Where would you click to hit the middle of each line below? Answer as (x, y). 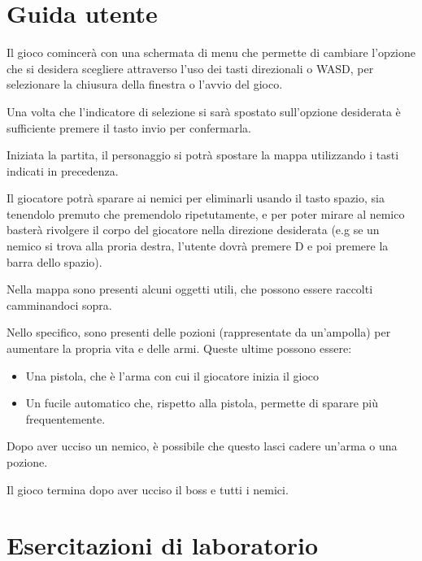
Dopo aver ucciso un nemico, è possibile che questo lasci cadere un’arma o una (202, 446)
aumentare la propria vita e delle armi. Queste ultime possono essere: (179, 348)
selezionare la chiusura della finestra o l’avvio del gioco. (145, 84)
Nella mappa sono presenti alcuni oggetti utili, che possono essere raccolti (190, 289)
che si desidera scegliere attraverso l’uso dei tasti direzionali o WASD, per (190, 68)
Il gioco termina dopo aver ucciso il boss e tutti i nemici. (148, 489)
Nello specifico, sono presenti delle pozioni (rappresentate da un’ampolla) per (199, 332)
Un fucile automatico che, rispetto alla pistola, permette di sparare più (202, 403)
